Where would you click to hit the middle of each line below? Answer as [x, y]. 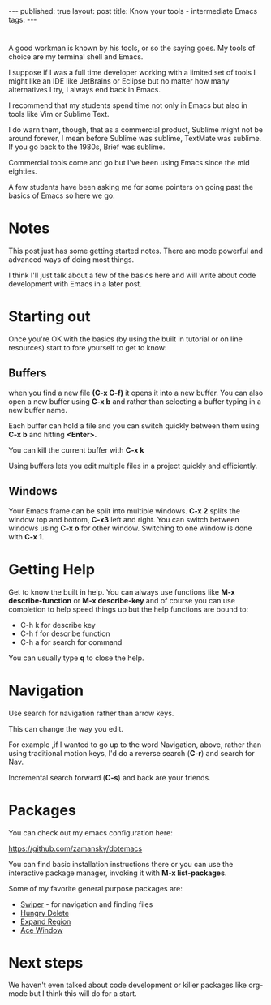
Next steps [46, 962]
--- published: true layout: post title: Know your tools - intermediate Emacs [133, 11]
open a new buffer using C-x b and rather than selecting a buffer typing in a [135, 401]
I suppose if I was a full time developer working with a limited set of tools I [132, 73]
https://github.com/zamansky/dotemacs [75, 848]
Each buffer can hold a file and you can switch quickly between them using [134, 425]
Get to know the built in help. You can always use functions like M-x [122, 592]
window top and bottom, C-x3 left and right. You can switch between [124, 519]
